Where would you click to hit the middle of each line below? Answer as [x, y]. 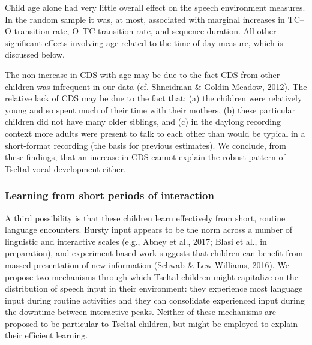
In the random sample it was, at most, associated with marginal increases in [145, 19]
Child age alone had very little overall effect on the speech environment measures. [155, 7]
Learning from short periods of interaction [109, 195]
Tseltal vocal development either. [65, 168]
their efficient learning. [46, 335]
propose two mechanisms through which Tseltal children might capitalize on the [151, 276]
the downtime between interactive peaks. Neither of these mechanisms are [140, 312]
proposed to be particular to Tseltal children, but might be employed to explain [151, 323]
